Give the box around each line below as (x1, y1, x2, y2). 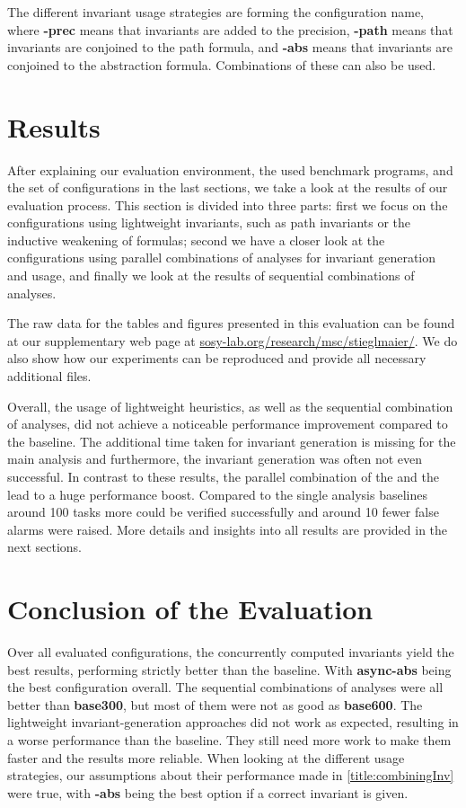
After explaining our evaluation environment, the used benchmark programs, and (7, 160, 453, 179)
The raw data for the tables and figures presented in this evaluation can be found (7, 314, 455, 333)
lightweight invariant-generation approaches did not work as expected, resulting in (7, 713, 459, 732)
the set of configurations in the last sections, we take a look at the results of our (7, 178, 448, 197)
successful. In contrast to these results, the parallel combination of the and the (7, 467, 439, 485)
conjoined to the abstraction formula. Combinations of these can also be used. (7, 55, 436, 74)
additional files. (7, 367, 92, 386)
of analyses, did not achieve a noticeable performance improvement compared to (7, 414, 448, 433)
